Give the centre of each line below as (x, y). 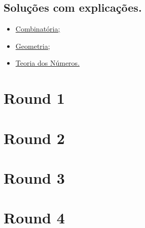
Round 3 (34, 177)
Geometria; (33, 46)
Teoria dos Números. (48, 63)
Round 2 (34, 138)
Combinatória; (38, 29)
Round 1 (34, 98)
